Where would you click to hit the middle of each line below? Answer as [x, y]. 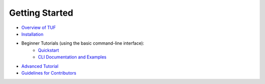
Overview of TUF [39, 28]
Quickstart [49, 50]
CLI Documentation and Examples [72, 57]
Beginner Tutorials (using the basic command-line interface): [83, 43]
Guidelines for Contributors [49, 73]
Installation [32, 34]
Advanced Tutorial [40, 66]
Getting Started [41, 13]
